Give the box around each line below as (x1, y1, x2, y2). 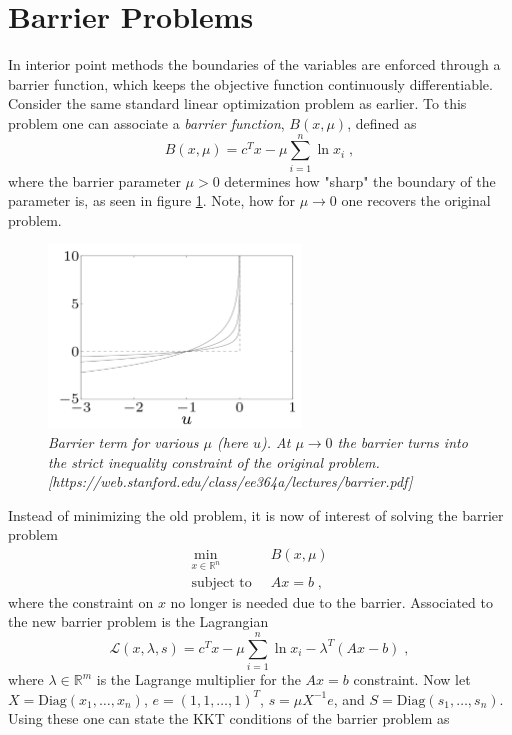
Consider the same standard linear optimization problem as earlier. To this (8, 93, 467, 114)
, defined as (347, 112, 417, 133)
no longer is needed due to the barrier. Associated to (170, 591, 493, 612)
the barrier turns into (337, 432, 468, 453)
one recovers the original (341, 190, 491, 211)
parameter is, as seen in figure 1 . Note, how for (8, 190, 295, 211)
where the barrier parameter (8, 170, 181, 191)
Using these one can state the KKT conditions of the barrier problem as (8, 708, 450, 729)
